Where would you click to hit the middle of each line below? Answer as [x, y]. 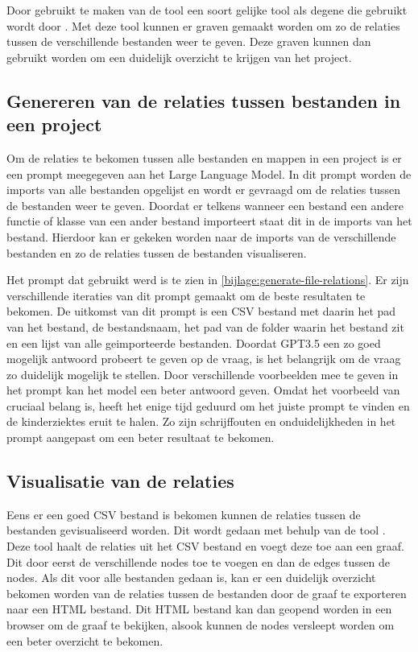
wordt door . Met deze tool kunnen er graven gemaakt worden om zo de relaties [203, 25]
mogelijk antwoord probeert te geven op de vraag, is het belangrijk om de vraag [204, 359]
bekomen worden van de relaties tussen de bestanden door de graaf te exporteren [207, 593]
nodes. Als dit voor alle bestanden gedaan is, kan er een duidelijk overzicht [191, 578]
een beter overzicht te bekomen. [85, 640]
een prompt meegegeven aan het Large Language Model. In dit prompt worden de [209, 173]
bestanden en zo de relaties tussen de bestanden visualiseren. [157, 252]
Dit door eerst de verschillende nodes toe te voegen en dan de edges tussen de [198, 561]
